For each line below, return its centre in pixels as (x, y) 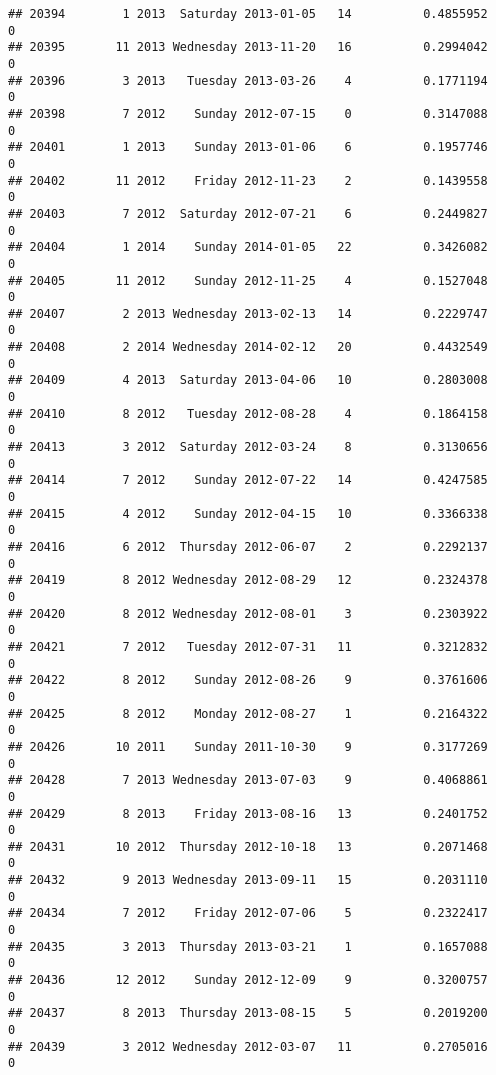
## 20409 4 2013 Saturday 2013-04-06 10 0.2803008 (248, 380)
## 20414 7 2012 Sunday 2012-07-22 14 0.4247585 (248, 480)
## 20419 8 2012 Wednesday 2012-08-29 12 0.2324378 (248, 580)
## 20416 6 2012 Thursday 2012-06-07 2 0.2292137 (248, 547)
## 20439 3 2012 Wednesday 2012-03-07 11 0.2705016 (248, 1046)
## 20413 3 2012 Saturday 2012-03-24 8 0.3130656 (248, 447)
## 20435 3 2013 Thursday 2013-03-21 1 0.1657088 (248, 946)
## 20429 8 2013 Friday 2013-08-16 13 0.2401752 (248, 813)
